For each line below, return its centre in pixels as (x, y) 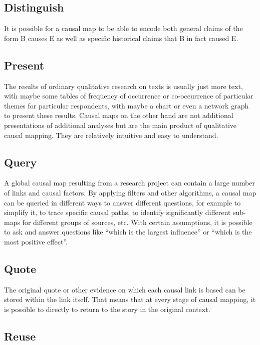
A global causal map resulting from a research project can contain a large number (129, 183)
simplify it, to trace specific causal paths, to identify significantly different (117, 212)
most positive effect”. (36, 241)
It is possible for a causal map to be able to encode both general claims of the (123, 28)
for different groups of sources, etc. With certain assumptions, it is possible (137, 222)
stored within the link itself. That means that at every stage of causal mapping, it (130, 299)
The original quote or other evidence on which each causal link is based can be (125, 289)
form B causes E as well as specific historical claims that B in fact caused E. (121, 38)
